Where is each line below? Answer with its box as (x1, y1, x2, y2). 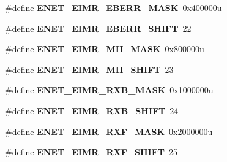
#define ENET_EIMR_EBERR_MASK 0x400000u (5, 1, 222, 13)
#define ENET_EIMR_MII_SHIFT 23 (5, 63, 174, 75)
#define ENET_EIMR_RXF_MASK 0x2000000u (5, 125, 213, 137)
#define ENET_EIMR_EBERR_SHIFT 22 (5, 21, 192, 34)
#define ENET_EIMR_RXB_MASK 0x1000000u (5, 83, 214, 96)
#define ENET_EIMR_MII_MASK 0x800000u (5, 42, 204, 55)
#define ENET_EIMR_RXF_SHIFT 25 (5, 145, 178, 158)
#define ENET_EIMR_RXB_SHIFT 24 (5, 104, 179, 117)
